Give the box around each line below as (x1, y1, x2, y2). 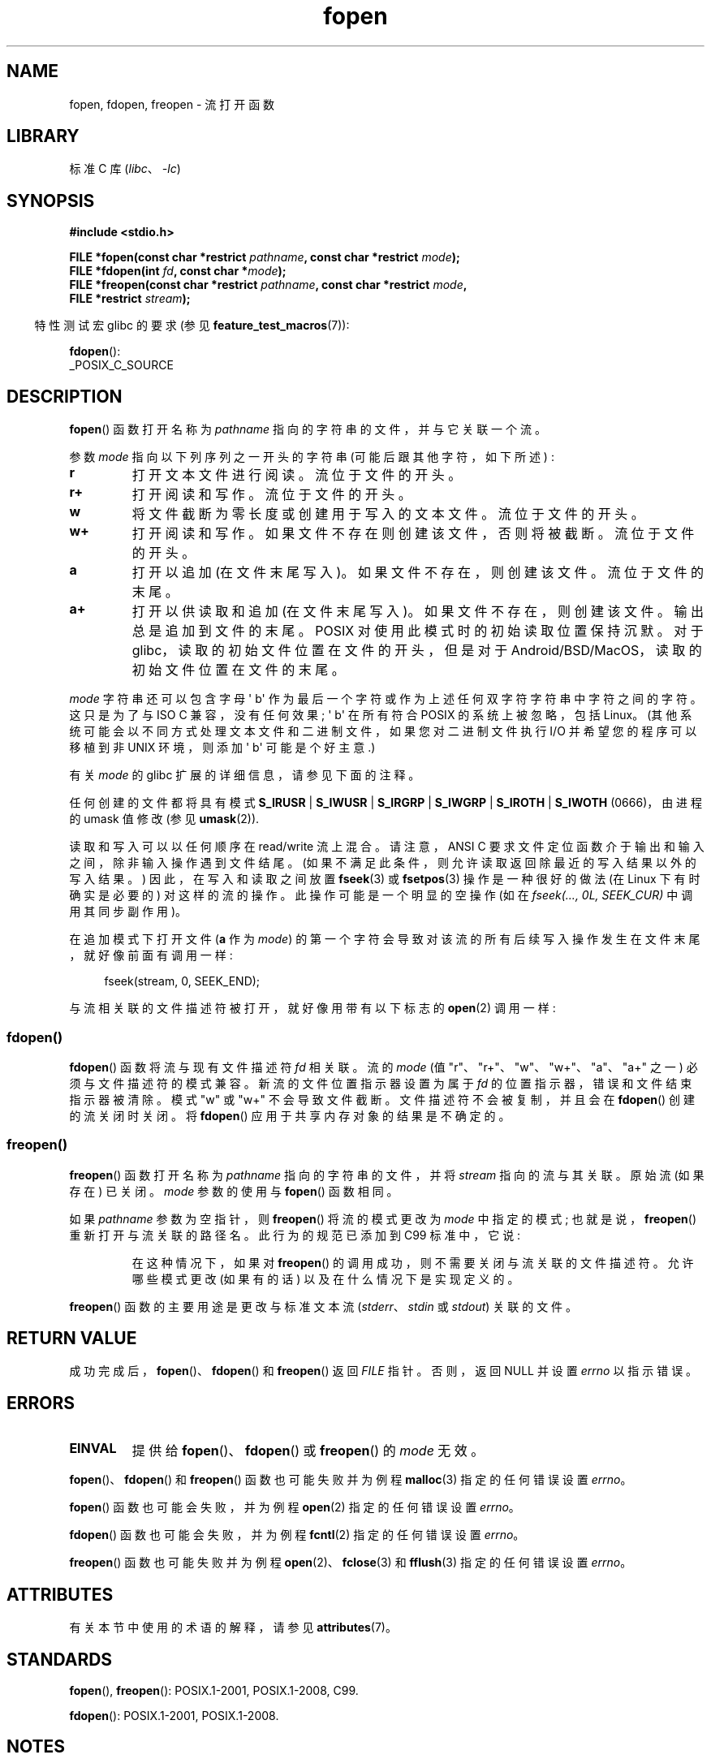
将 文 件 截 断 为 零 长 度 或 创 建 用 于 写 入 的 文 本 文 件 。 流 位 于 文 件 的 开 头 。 (131, 506, 644, 523)
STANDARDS (6, 1649, 113, 1670)
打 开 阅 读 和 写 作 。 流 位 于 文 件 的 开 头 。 (131, 486, 412, 503)
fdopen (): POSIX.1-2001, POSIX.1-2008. (69, 1709, 279, 1722)
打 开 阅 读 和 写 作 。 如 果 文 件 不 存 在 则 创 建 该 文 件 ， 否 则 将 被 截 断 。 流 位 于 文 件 (131, 525, 695, 542)
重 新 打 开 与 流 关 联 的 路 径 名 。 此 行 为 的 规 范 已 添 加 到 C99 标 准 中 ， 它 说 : (69, 1227, 521, 1242)
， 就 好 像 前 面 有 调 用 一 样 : (69, 948, 233, 963)
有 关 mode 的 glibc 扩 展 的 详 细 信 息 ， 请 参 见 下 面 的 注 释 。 (69, 768, 420, 782)
